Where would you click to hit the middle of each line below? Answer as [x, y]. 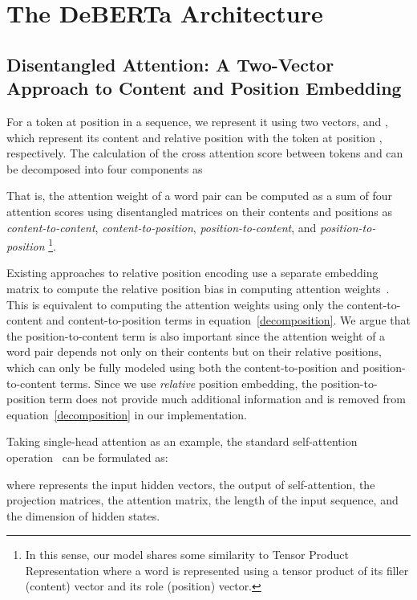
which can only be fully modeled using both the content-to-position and [183, 367]
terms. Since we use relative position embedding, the [188, 383]
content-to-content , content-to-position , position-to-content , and [162, 227]
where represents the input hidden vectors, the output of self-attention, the [191, 484]
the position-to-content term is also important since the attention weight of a [196, 335]
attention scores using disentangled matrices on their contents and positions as [200, 211]
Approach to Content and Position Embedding [204, 88]
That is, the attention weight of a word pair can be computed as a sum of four [199, 196]
